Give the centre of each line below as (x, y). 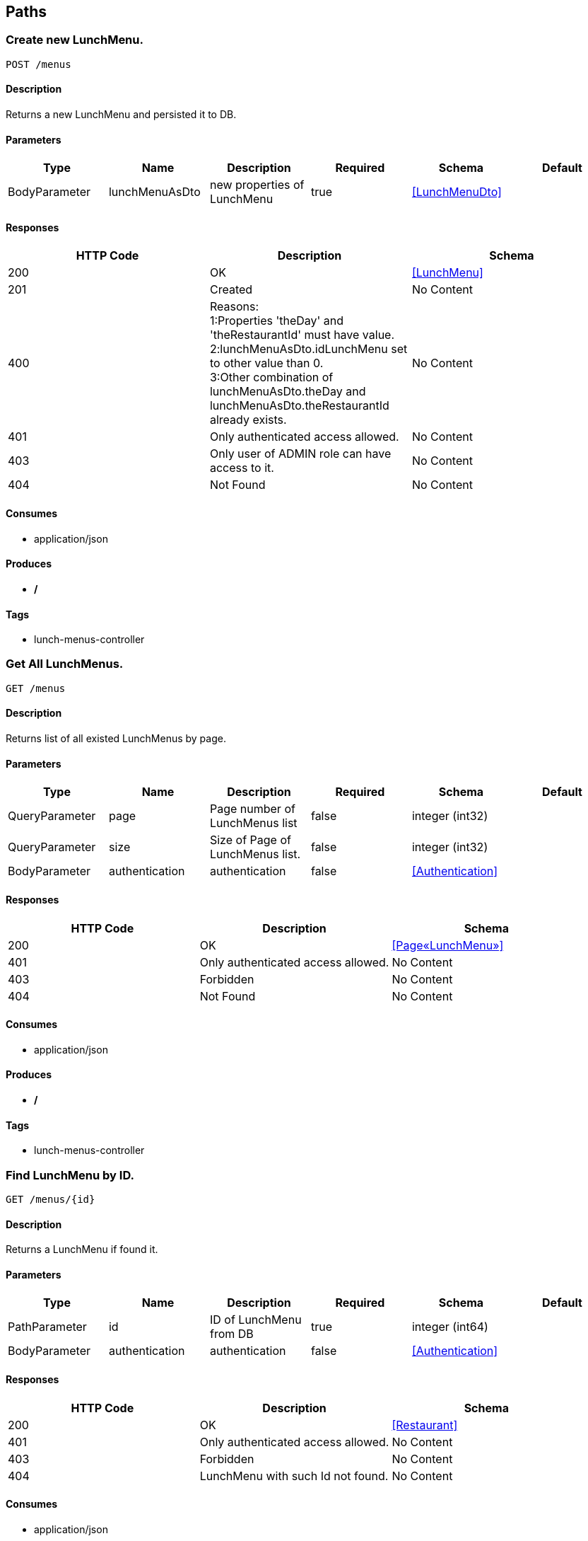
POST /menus (39, 64)
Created (231, 290)
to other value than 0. (266, 363)
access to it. (242, 468)
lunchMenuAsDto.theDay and (288, 392)
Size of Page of (250, 840)
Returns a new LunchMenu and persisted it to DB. (121, 115)
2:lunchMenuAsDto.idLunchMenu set (308, 349)
